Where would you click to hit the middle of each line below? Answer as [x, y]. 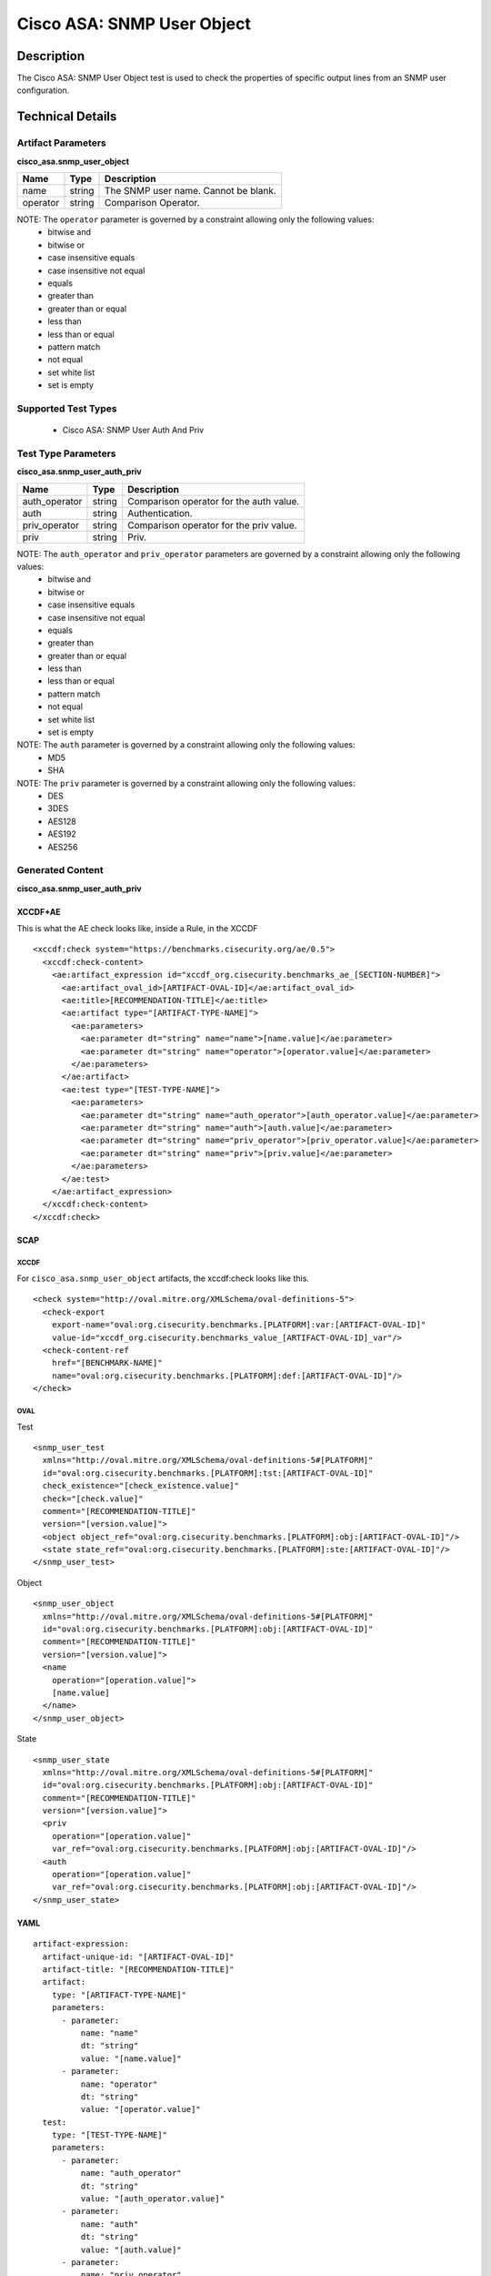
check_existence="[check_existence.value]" [141, 1486]
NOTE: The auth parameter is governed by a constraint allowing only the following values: [186, 745]
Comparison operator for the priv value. [212, 525]
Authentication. [160, 513]
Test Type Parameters [66, 453]
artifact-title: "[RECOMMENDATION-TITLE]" [139, 1970]
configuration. [43, 90]
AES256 [63, 847]
